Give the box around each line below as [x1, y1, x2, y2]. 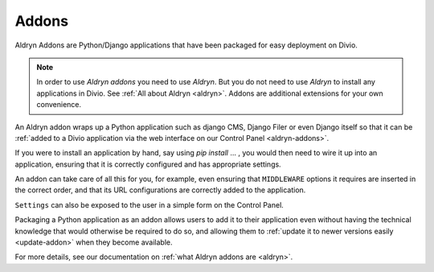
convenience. [36, 100, 82, 109]
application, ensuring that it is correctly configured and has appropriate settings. [14, 159, 281, 169]
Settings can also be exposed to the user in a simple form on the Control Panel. [14, 200, 285, 209]
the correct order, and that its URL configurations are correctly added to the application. [14, 185, 306, 195]
